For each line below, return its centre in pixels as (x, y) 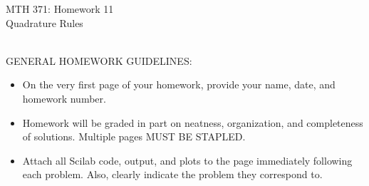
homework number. (64, 98)
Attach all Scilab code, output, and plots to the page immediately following (187, 160)
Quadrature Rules (45, 22)
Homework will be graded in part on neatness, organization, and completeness (193, 122)
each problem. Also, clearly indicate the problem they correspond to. (172, 174)
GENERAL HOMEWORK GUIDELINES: (99, 60)
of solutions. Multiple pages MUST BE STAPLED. (134, 136)
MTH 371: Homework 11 (60, 9)
